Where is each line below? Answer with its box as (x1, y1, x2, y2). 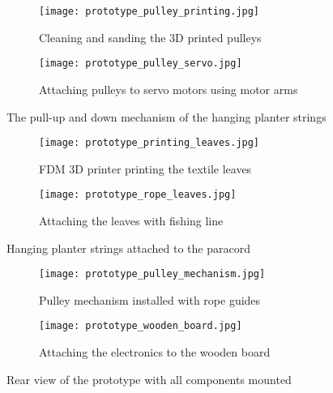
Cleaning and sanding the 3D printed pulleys (39, 28, 262, 45)
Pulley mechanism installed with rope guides (39, 291, 261, 308)
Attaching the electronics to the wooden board (39, 344, 271, 361)
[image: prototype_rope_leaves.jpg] (39, 189, 237, 201)
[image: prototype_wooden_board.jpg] (39, 320, 242, 332)
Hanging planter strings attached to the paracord (6, 239, 250, 256)
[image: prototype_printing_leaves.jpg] (39, 137, 260, 149)
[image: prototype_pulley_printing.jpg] (39, 6, 260, 17)
